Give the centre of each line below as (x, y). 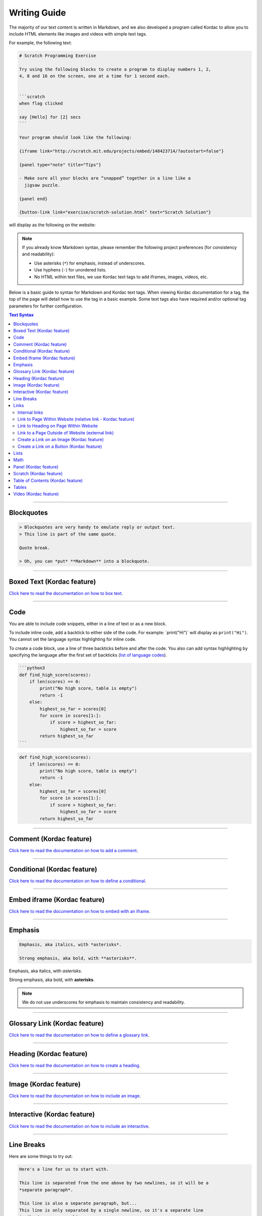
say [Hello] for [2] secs (50, 117)
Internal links (30, 412)
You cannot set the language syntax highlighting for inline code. (73, 639)
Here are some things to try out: (41, 1156)
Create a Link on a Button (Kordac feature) (60, 446)
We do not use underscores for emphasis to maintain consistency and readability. (104, 1002)
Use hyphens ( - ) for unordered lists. (70, 270)
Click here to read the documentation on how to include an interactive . (79, 1126)
